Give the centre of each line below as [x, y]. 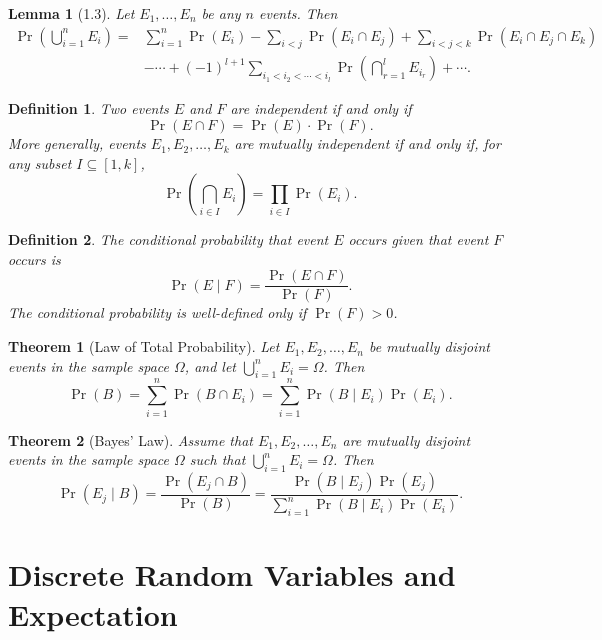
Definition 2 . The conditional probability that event [168, 239]
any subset [40, 162]
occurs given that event [418, 239]
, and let [210, 365]
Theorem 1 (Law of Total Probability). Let [144, 346]
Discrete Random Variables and [232, 574]
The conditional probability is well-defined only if [157, 312]
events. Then [298, 13]
